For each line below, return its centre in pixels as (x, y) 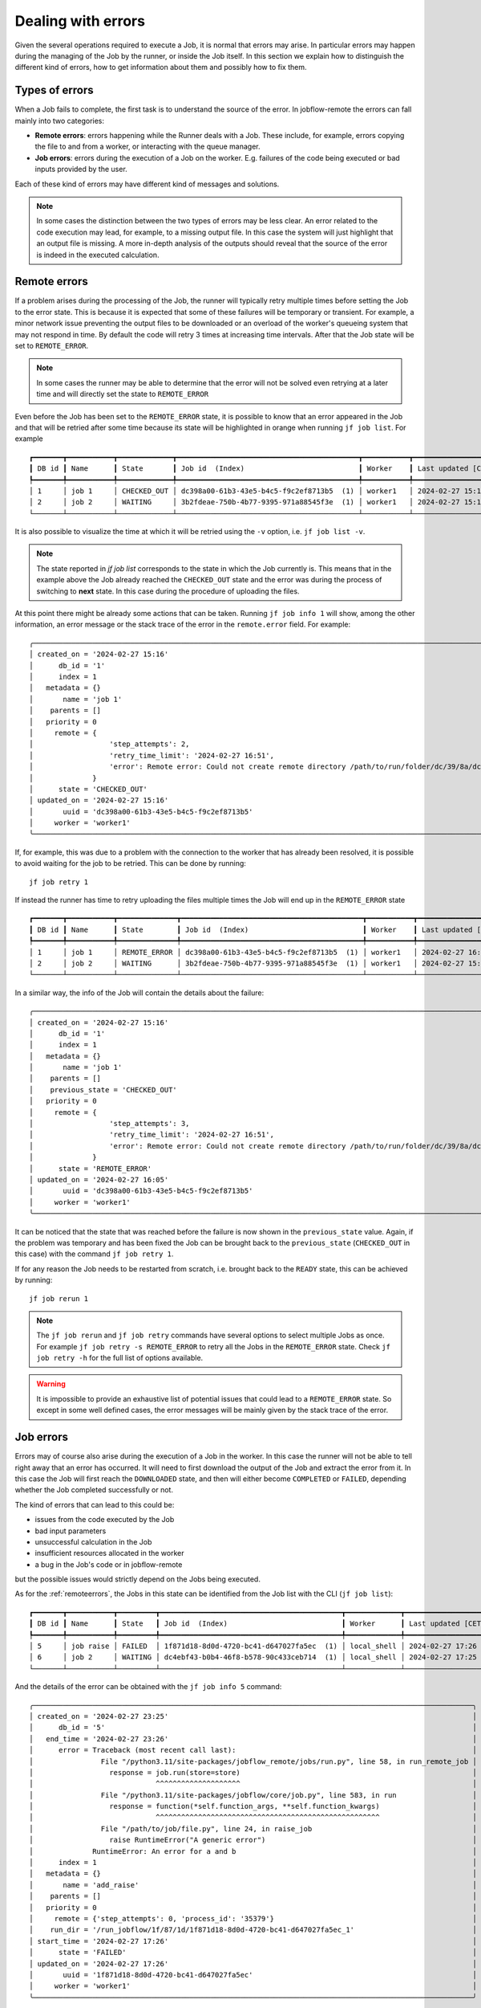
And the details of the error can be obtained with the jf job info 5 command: (148, 1687)
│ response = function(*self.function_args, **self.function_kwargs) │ (253, 1806)
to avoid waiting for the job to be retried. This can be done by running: (130, 863)
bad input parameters (71, 1531)
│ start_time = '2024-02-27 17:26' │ (253, 1941)
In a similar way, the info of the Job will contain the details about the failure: (139, 993)
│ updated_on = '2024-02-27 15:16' (99, 800)
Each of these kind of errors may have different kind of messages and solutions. (147, 184)
